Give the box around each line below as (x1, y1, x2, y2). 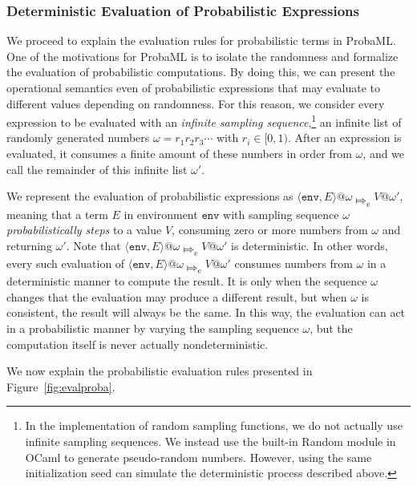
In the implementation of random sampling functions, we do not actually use (25, 417, 403, 434)
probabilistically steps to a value (6, 221, 162, 238)
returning (6, 237, 52, 253)
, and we (362, 145, 405, 162)
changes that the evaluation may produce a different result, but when (6, 288, 347, 305)
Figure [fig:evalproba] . (6, 378, 115, 395)
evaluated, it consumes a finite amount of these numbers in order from (6, 145, 352, 162)
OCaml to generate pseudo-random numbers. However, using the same (25, 448, 372, 465)
